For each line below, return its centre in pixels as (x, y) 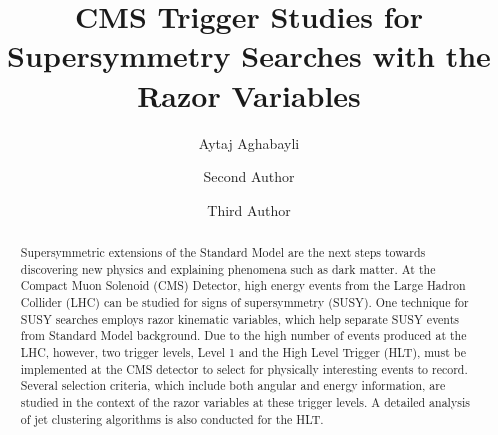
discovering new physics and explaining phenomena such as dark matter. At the (228, 268)
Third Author (249, 209)
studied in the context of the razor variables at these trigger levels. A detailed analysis (245, 401)
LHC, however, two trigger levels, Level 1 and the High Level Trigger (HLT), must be (243, 352)
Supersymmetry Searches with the (249, 55)
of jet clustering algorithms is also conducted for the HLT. (172, 418)
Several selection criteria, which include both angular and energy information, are (233, 385)
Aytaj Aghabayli (249, 142)
